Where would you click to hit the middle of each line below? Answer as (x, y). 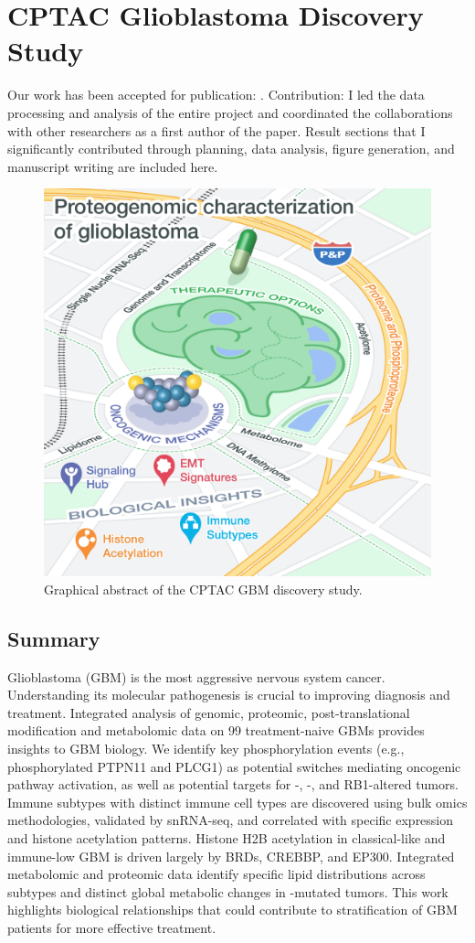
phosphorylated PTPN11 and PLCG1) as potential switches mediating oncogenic (234, 766)
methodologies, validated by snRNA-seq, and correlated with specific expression (231, 820)
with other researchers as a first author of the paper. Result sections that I (216, 130)
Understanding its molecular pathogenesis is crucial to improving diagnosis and (229, 695)
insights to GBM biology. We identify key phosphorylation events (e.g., (206, 749)
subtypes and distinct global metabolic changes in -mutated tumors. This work (228, 891)
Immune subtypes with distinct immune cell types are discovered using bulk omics (237, 802)
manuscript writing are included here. (113, 166)
